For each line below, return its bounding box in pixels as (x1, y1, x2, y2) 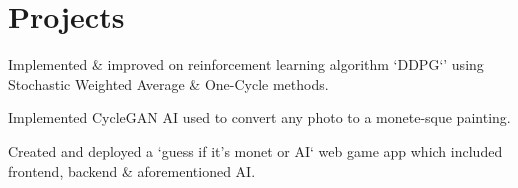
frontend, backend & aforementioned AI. (8, 160, 256, 181)
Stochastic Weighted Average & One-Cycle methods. (8, 73, 329, 94)
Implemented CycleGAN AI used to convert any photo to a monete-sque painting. (8, 107, 511, 128)
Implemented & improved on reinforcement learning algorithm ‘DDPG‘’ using (8, 54, 484, 75)
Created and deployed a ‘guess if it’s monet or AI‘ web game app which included (8, 140, 503, 161)
